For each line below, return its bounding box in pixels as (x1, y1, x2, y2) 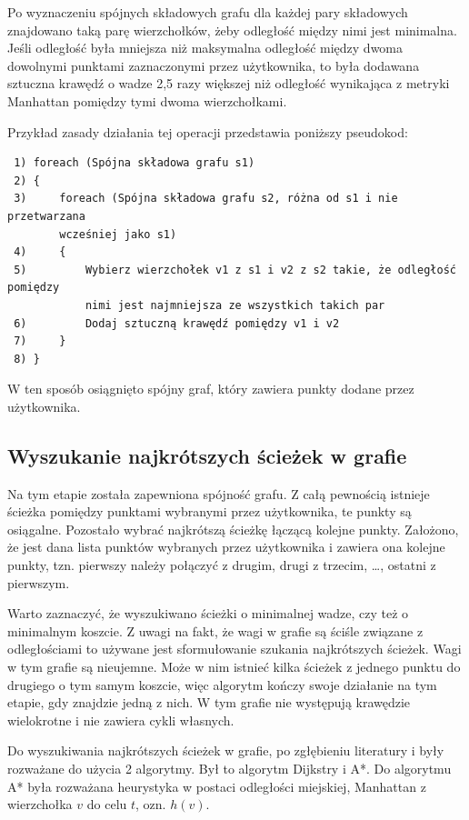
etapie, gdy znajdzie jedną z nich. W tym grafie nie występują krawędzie (7, 693, 411, 712)
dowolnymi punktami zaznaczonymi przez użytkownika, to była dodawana (7, 55, 420, 75)
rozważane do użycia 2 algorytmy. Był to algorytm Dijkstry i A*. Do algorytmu (7, 758, 452, 777)
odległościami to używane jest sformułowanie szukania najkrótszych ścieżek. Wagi (7, 639, 462, 658)
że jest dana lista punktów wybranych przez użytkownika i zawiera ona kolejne (7, 537, 445, 556)
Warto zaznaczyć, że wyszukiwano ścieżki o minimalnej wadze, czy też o (7, 604, 409, 623)
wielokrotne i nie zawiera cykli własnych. (7, 710, 234, 729)
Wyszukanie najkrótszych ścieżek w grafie (7, 441, 407, 469)
